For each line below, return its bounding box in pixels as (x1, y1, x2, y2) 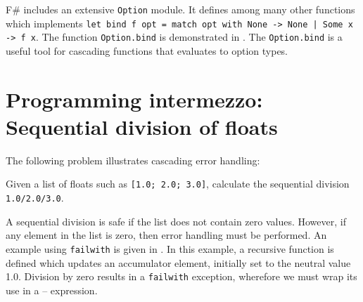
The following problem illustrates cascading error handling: (6, 152, 260, 167)
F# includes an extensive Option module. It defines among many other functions (6, 2, 355, 16)
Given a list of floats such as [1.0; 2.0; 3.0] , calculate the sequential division (6, 176, 350, 191)
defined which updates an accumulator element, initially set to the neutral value (6, 255, 351, 270)
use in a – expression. (6, 282, 98, 297)
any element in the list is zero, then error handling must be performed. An (6, 228, 327, 242)
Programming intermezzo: (6, 84, 263, 113)
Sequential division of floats (6, 112, 278, 140)
